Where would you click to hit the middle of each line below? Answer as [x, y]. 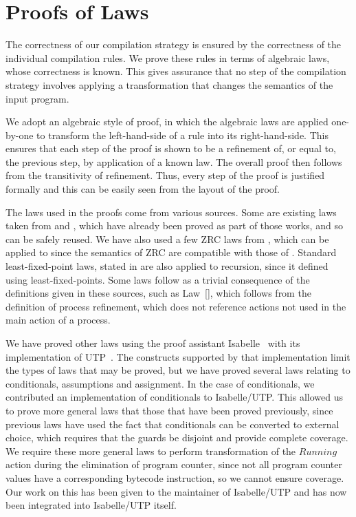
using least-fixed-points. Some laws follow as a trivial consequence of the [158, 279]
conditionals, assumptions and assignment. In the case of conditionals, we [160, 383]
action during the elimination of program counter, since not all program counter [174, 464]
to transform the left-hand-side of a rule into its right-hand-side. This [182, 135]
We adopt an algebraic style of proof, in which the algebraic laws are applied [167, 122]
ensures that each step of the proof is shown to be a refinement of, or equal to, [171, 148]
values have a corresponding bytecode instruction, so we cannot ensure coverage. [175, 477]
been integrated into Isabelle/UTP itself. [91, 505]
